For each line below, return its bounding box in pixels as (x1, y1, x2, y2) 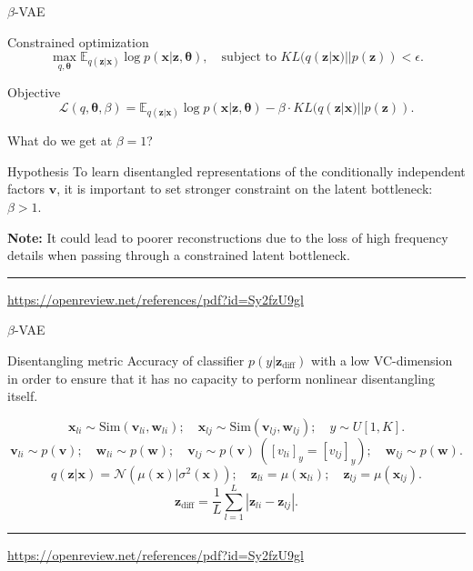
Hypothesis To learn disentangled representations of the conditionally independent (7, 161, 466, 180)
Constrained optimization (7, 32, 149, 51)
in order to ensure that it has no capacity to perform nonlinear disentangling (7, 368, 435, 387)
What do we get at (7, 131, 113, 150)
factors (7, 179, 45, 198)
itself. (7, 386, 38, 406)
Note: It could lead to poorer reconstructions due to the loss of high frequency (7, 227, 448, 246)
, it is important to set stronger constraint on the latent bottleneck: (56, 179, 433, 198)
